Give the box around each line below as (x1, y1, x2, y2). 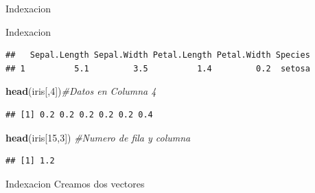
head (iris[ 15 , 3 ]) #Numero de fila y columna (5, 130, 191, 144)
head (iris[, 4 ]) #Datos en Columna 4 (5, 84, 156, 98)
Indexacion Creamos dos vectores (5, 176, 145, 190)
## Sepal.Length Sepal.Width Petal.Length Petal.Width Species (5, 50, 310, 60)
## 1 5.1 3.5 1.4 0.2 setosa (5, 63, 310, 73)
